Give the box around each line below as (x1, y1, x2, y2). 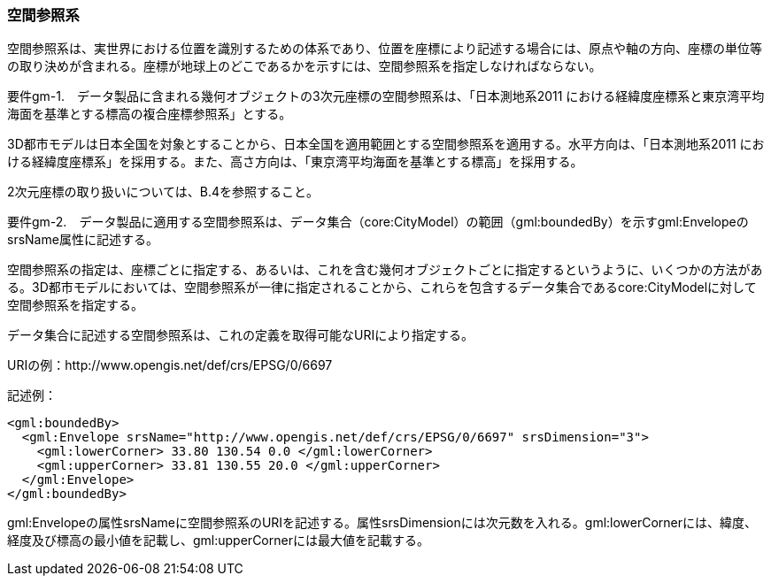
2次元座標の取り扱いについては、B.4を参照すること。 (7, 184, 320, 200)
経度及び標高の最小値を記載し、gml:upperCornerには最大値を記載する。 (7, 533, 429, 548)
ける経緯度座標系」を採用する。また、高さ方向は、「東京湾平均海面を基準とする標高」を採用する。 (7, 154, 583, 170)
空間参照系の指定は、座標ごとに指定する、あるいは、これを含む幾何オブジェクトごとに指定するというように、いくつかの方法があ (7, 262, 763, 278)
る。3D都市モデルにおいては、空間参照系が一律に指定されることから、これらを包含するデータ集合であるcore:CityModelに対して (7, 280, 757, 295)
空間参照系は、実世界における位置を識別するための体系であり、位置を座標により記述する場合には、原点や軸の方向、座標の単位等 (7, 41, 763, 57)
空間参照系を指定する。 (7, 297, 143, 313)
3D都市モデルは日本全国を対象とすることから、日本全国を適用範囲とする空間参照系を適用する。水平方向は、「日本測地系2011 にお (7, 136, 765, 152)
